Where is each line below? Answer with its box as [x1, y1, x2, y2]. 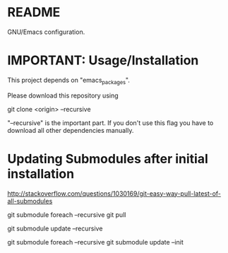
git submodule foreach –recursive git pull [7, 210, 126, 219]
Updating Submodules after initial [7, 151, 208, 167]
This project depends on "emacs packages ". [7, 76, 131, 86]
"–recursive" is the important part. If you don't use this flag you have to [7, 118, 214, 127]
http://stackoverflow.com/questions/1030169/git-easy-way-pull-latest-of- [7, 189, 221, 198]
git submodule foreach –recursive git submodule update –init [7, 237, 184, 246]
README [7, 4, 61, 20]
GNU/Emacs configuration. [7, 28, 85, 36]
